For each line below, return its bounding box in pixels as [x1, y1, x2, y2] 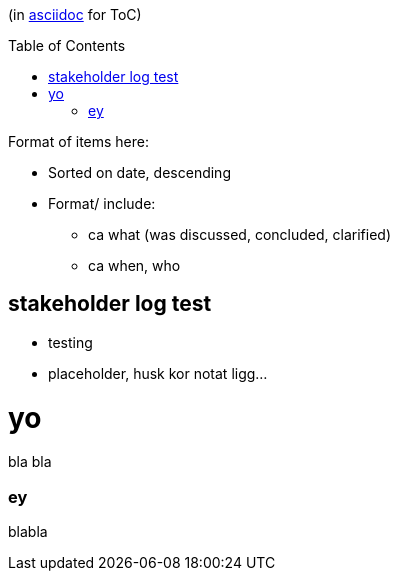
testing [48, 333, 93, 351]
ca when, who [88, 257, 181, 274]
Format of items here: [8, 133, 150, 150]
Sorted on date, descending [48, 164, 231, 181]
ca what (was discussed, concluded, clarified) [88, 226, 391, 243]
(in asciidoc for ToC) [8, 6, 142, 23]
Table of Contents [8, 37, 126, 54]
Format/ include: [48, 195, 156, 212]
